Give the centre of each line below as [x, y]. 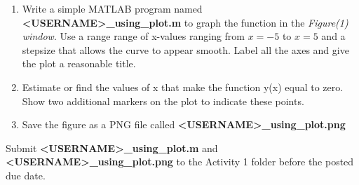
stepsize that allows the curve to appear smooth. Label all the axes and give [185, 49]
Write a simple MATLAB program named [112, 8]
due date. [26, 175]
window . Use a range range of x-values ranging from [134, 36]
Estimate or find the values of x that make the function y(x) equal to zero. [183, 87]
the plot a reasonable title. [79, 63]
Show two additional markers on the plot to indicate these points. [163, 101]
